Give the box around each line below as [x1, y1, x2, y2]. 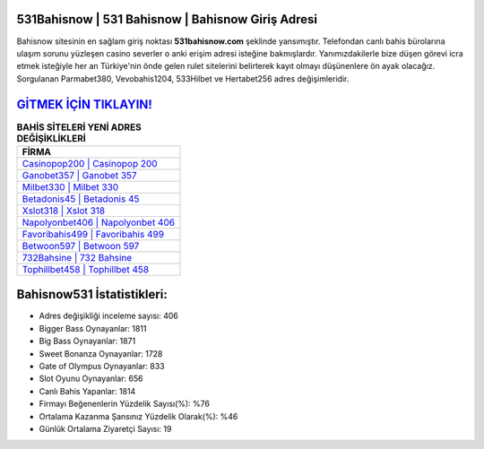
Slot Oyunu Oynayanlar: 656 [39, 373, 143, 384]
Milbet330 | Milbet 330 [22, 180, 119, 193]
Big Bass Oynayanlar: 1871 [39, 336, 136, 347]
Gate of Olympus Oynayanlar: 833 [39, 361, 165, 372]
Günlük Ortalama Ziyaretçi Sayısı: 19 [39, 424, 172, 434]
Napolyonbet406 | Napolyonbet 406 [22, 216, 175, 229]
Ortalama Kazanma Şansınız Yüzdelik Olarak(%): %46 [39, 410, 238, 421]
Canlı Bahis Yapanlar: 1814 [39, 385, 136, 396]
